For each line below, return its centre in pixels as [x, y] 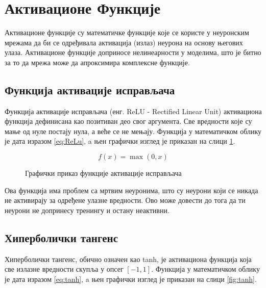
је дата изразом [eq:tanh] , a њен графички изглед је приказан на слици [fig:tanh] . [131, 279]
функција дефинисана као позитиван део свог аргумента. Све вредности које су [128, 121]
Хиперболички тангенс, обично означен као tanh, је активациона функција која [128, 259]
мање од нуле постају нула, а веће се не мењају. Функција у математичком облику [133, 131]
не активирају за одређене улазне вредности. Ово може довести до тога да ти [125, 200]
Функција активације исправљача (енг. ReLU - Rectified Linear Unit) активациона [133, 111]
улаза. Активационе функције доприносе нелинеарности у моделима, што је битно [133, 52]
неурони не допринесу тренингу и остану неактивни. [87, 210]
